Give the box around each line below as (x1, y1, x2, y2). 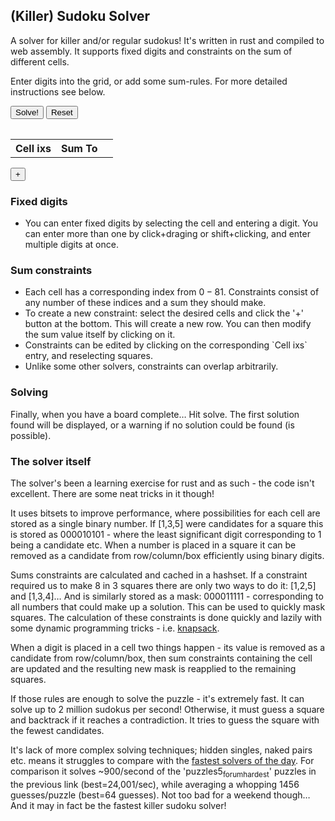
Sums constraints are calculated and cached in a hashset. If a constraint (10, 569, 308, 581)
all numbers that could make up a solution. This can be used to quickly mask (10, 601, 326, 613)
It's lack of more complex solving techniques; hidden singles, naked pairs (10, 744, 313, 756)
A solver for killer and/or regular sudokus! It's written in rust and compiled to (10, 34, 325, 46)
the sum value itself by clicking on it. (24, 329, 176, 341)
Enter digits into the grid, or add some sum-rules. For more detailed (10, 75, 288, 87)
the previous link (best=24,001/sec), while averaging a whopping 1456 (10, 778, 300, 790)
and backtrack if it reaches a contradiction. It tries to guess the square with (10, 714, 320, 726)
